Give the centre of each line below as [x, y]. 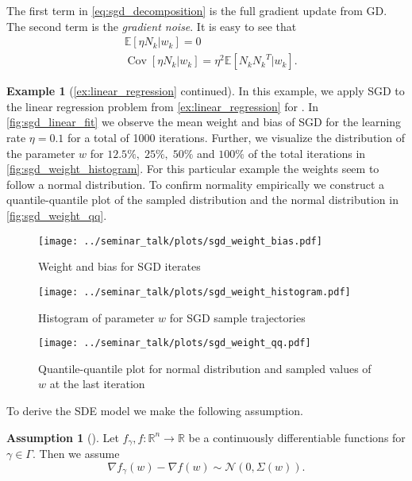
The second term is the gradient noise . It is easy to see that [152, 26]
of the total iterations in [307, 153]
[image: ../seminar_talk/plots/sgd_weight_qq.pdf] [175, 343]
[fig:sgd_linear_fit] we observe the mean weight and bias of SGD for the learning [204, 122]
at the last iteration [97, 384]
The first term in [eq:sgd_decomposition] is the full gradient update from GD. [197, 10]
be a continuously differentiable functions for [297, 437]
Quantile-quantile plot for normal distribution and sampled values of [205, 368]
